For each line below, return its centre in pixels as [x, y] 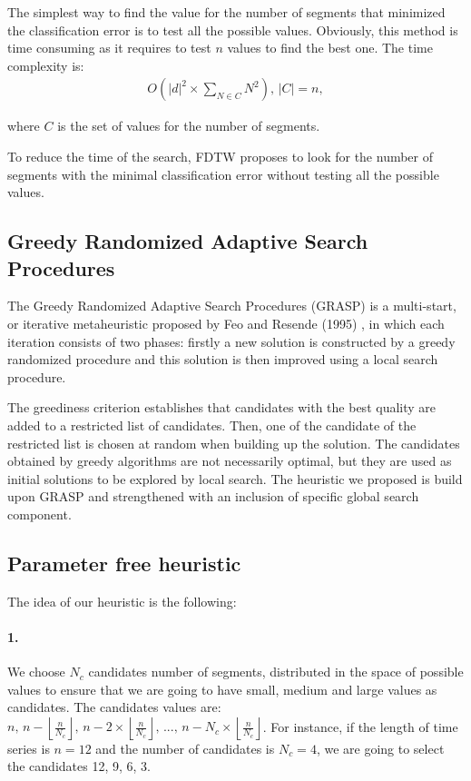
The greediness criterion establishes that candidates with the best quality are [222, 407]
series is [29, 748]
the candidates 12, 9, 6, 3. [79, 766]
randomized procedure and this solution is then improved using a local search [223, 359]
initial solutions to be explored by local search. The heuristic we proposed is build [235, 478]
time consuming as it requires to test [109, 48]
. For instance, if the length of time [360, 726]
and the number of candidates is [185, 748]
